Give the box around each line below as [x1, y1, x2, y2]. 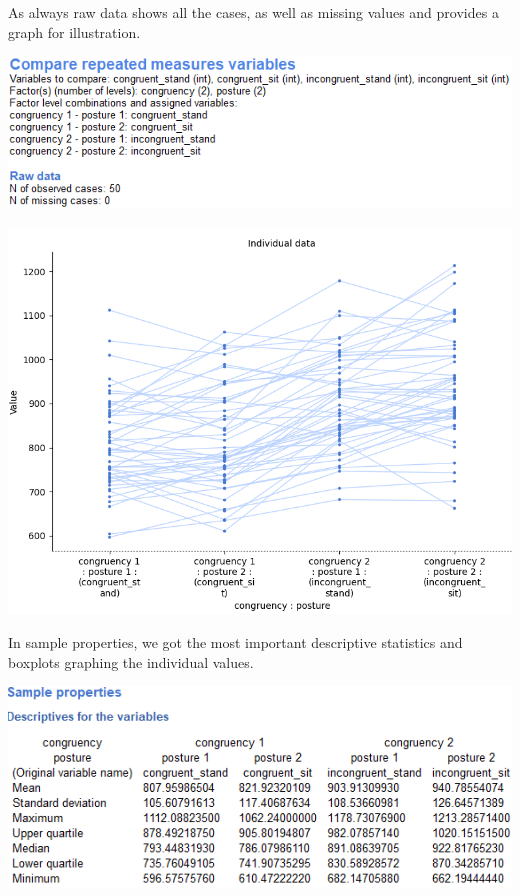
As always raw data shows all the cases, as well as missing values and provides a [8, 2, 499, 22]
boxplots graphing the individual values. [8, 651, 254, 672]
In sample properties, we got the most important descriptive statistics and [8, 631, 463, 652]
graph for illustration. [8, 21, 141, 42]
